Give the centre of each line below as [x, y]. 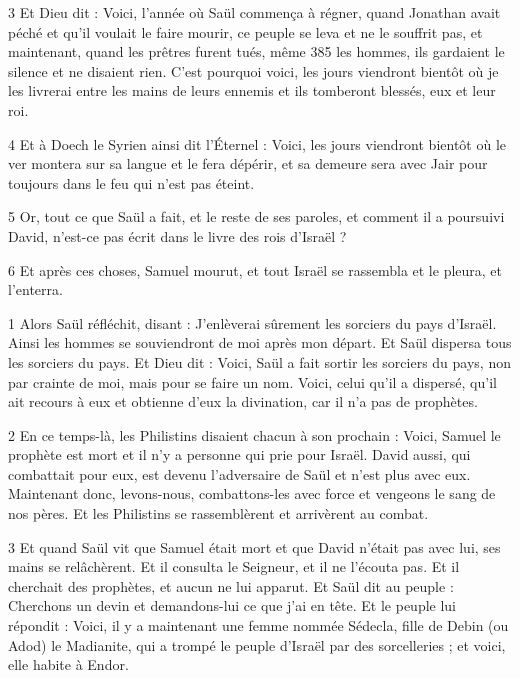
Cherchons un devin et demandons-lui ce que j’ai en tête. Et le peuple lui [232, 605]
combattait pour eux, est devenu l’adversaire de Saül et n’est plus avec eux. [239, 473]
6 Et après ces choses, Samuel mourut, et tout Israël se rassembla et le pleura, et [255, 269]
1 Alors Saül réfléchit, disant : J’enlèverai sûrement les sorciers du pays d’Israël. [252, 322]
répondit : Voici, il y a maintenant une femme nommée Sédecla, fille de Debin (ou [258, 625]
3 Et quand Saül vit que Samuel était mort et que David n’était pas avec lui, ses [254, 546]
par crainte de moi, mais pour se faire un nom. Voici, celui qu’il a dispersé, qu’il [252, 381]
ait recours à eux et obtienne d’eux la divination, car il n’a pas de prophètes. [243, 401]
